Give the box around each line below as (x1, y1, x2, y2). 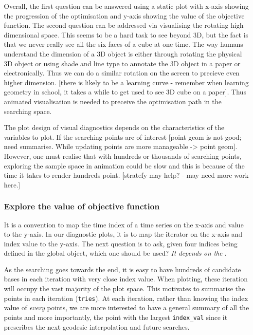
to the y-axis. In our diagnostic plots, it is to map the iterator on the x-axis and (4, 229, 243, 239)
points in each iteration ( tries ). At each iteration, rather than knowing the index (4, 293, 248, 303)
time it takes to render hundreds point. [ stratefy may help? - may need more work (4, 170, 249, 180)
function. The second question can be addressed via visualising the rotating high (4, 20, 244, 30)
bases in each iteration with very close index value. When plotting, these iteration (4, 274, 248, 284)
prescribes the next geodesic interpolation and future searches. (4, 321, 190, 332)
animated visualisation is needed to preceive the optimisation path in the (4, 96, 222, 106)
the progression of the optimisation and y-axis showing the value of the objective (4, 10, 245, 20)
